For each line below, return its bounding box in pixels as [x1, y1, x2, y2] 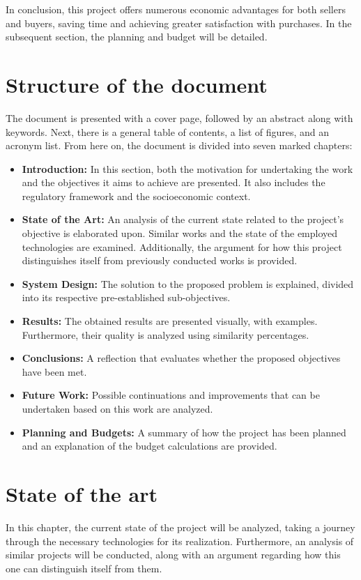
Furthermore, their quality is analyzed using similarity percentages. [22, 327, 309, 342]
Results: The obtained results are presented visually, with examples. [22, 314, 318, 328]
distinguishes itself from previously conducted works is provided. [22, 253, 298, 268]
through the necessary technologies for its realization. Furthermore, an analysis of [6, 533, 354, 548]
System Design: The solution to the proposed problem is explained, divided [22, 276, 354, 291]
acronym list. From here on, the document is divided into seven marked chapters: [6, 138, 353, 153]
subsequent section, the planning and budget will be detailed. [6, 29, 268, 44]
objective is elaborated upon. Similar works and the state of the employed [22, 226, 338, 241]
